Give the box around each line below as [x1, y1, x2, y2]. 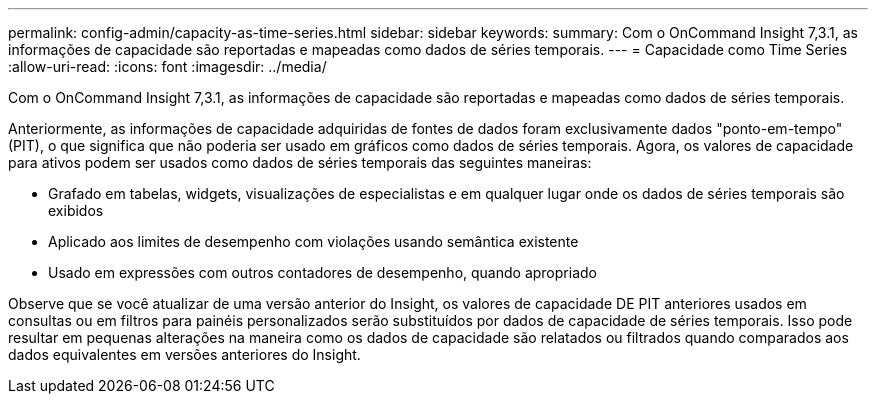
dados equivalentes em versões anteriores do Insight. [8, 346, 361, 363]
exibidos [48, 202, 104, 219]
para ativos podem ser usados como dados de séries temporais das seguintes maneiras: [8, 154, 592, 171]
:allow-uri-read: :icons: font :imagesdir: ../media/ [8, 58, 327, 75]
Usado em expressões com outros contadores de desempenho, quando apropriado [48, 264, 597, 281]
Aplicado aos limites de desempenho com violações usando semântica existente [48, 233, 579, 250]
